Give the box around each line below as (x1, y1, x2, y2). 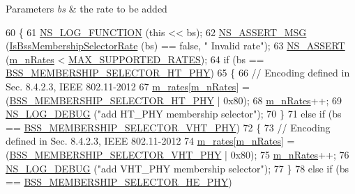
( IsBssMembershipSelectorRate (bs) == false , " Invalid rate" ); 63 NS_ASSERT (6, 38, 345, 53)
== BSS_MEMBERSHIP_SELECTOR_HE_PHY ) (6, 175, 232, 189)
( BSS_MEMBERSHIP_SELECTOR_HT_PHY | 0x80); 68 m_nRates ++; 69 (6, 92, 342, 107)
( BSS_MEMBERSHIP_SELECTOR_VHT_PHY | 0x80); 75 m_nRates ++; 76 (6, 147, 349, 161)
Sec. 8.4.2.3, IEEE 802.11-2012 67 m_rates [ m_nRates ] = (6, 79, 250, 93)
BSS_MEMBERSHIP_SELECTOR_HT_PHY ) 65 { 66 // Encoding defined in (6, 65, 350, 80)
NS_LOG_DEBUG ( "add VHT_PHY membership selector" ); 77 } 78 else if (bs (6, 161, 349, 175)
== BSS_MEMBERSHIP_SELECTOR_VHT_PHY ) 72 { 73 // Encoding (6, 120, 331, 134)
